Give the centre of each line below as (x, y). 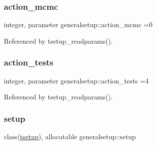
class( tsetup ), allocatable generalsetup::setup (70, 137)
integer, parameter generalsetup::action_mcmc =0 (78, 24)
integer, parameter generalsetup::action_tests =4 (76, 80)
